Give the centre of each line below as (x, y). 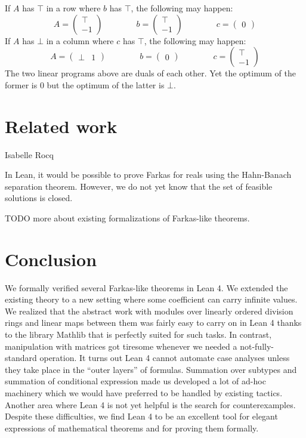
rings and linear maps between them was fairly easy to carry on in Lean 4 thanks (153, 323)
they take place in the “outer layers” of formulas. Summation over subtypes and (151, 369)
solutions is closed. (39, 198)
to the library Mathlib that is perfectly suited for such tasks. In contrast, (138, 334)
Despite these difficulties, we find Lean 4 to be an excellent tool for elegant (141, 416)
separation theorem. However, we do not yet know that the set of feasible (139, 186)
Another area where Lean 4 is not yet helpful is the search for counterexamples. (150, 404)
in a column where (80, 40)
